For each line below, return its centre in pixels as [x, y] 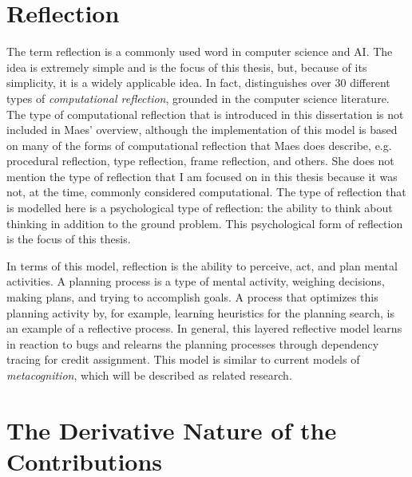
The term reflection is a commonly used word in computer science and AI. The [200, 51]
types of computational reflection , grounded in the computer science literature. [198, 98]
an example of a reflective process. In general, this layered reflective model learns [204, 328]
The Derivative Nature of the [172, 430]
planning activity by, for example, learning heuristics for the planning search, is [200, 312]
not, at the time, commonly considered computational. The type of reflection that [206, 192]
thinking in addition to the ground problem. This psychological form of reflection [205, 223]
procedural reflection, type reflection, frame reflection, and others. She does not [200, 161]
